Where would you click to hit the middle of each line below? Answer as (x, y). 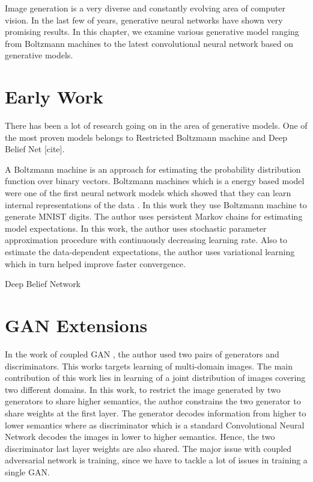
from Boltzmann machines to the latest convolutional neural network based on (149, 43)
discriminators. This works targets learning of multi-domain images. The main (149, 366)
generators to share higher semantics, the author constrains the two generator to (153, 401)
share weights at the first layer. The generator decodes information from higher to (156, 412)
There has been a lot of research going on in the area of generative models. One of (156, 125)
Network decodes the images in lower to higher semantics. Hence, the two (140, 437)
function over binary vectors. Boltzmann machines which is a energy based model (155, 181)
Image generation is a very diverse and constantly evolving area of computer (145, 8)
